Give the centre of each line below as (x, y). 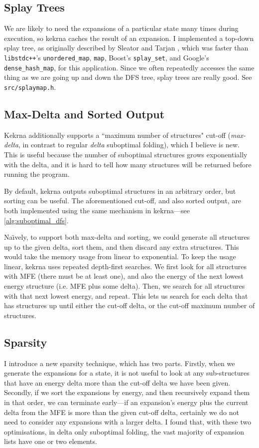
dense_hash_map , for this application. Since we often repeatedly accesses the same (129, 67)
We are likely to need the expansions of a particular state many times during (121, 28)
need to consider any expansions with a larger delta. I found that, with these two (128, 422)
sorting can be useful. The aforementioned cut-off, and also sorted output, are (123, 201)
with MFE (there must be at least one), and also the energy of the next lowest (124, 276)
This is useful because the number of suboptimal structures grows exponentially (126, 154)
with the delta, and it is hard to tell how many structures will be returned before (128, 164)
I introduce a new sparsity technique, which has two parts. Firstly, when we (120, 363)
